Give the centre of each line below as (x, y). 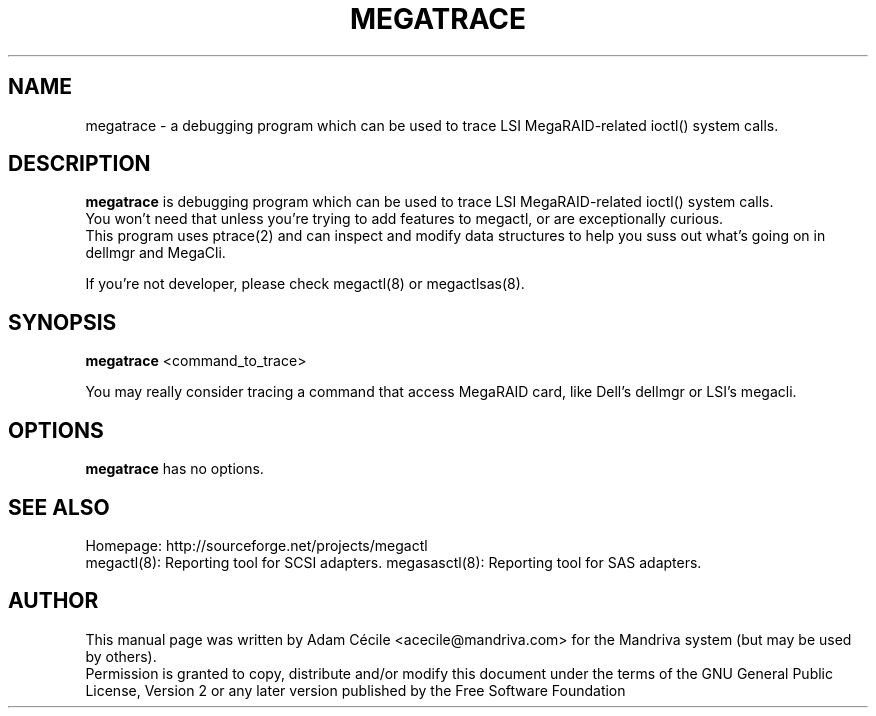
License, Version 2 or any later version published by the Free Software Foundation (355, 690)
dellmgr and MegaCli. (155, 253)
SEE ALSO (59, 507)
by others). (121, 656)
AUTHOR (53, 601)
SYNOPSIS (62, 322)
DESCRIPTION (79, 164)
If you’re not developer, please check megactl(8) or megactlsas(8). (305, 284)
